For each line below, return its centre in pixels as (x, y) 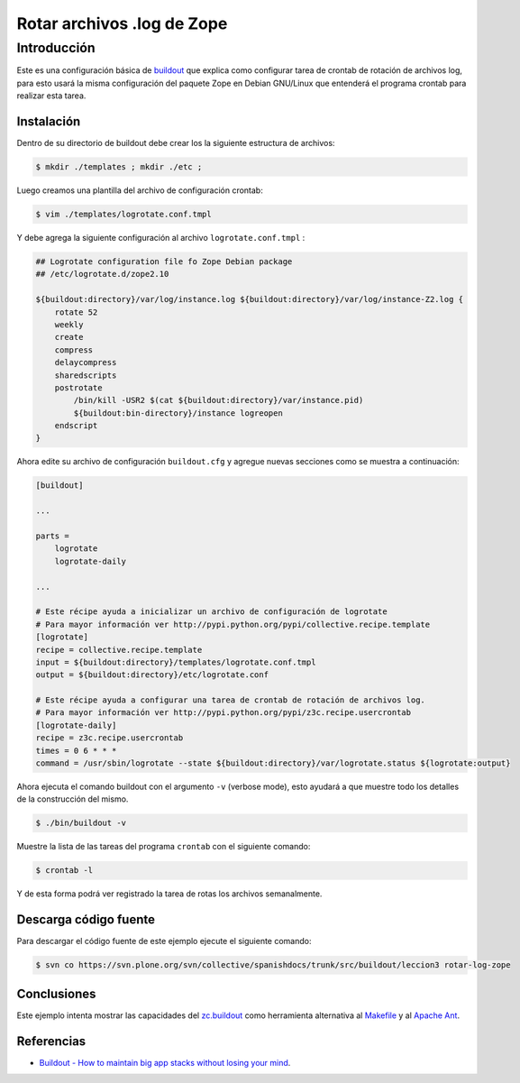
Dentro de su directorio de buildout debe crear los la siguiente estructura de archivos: (176, 143)
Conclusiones (56, 993)
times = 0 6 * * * (76, 750)
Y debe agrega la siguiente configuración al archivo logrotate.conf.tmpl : (161, 238)
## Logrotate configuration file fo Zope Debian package (164, 262)
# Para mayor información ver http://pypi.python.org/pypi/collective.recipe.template (233, 624)
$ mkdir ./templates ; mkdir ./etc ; (119, 167)
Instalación (49, 121)
